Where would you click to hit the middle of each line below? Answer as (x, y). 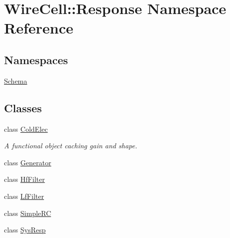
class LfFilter (24, 196)
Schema (16, 80)
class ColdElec (26, 129)
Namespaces (36, 59)
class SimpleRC (28, 213)
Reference (39, 28)
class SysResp (25, 230)
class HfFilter (24, 179)
